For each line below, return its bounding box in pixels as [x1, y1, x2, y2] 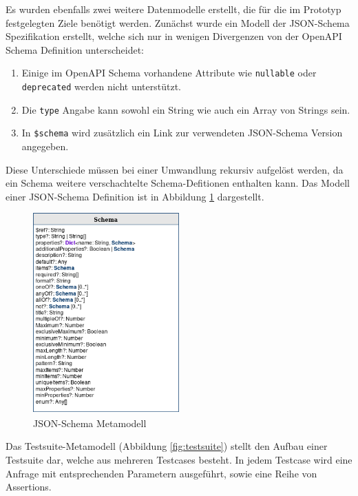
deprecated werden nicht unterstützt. [21, 79, 181, 94]
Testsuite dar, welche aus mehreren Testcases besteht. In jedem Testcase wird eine [6, 452, 352, 466]
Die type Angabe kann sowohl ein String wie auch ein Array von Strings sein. [21, 102, 350, 116]
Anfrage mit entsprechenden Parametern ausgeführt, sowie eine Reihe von [6, 466, 317, 480]
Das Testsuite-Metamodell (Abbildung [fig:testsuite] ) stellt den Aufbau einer [6, 439, 328, 453]
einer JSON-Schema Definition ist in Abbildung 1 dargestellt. [6, 189, 264, 203]
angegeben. [21, 139, 69, 153]
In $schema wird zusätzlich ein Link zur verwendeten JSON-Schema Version [21, 125, 343, 140]
